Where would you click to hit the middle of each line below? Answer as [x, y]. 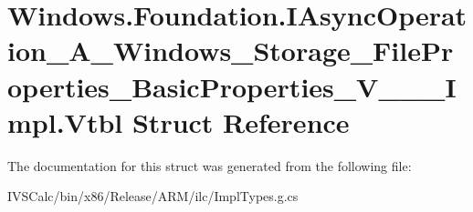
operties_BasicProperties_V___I [232, 86]
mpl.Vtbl [65, 121]
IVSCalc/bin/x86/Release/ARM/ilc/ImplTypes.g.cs [153, 196]
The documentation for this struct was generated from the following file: [210, 165]
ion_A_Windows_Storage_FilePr [231, 50]
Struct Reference [241, 121]
